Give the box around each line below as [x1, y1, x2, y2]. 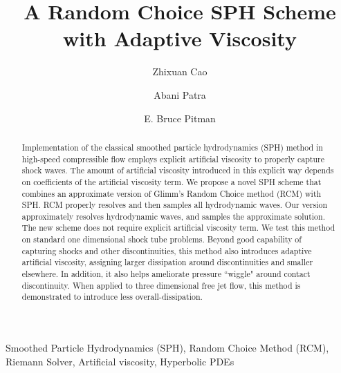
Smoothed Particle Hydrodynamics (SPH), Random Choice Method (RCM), [6, 341, 329, 355]
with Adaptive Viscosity [63, 24, 297, 52]
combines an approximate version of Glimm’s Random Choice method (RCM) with [21, 187, 322, 199]
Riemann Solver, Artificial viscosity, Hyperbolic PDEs [6, 354, 234, 368]
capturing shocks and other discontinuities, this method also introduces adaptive [21, 245, 312, 256]
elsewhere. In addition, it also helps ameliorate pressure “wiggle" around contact [21, 268, 311, 280]
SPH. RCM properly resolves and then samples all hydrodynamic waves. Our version [21, 199, 328, 211]
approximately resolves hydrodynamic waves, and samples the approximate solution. [21, 210, 325, 222]
